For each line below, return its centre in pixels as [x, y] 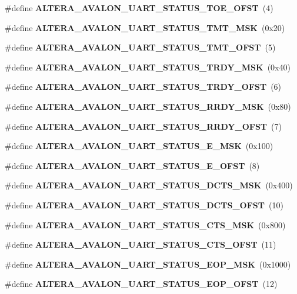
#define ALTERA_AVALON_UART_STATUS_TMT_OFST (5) [140, 47]
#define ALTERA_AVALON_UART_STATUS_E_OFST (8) [132, 165]
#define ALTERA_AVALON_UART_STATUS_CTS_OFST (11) [141, 244]
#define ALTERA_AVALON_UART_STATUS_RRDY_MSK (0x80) [148, 106]
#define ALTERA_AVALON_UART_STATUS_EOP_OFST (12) [141, 284]
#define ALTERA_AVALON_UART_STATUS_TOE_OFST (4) [139, 8]
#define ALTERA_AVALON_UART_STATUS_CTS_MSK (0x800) [145, 224]
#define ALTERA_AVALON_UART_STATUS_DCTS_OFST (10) [144, 205]
